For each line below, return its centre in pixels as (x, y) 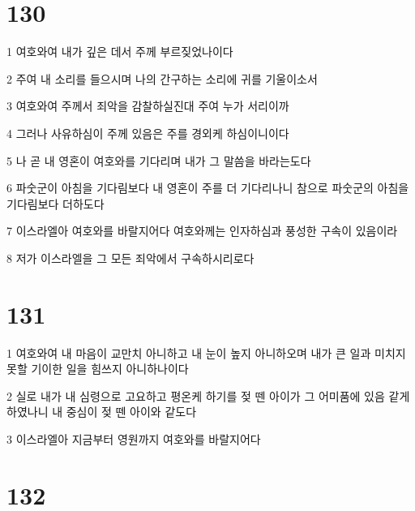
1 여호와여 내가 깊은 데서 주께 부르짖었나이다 (120, 52)
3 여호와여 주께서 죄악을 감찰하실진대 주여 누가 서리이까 (148, 106)
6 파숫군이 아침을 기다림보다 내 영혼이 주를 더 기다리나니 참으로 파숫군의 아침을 (208, 188)
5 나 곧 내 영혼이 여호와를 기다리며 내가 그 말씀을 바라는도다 (159, 160)
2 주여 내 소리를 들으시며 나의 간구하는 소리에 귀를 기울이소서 (162, 78)
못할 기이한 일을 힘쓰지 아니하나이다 (98, 369)
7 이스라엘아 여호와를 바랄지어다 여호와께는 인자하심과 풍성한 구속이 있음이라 (202, 231)
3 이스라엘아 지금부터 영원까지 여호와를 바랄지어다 (134, 438)
